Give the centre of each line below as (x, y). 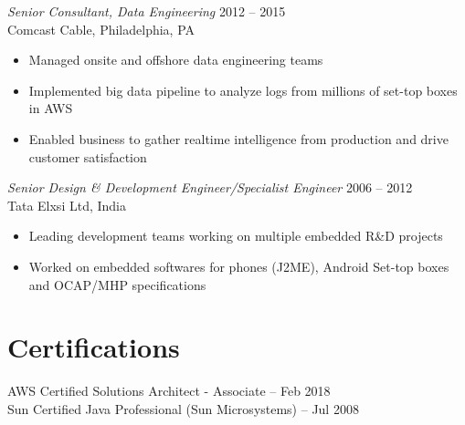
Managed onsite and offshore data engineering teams (176, 60)
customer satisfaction (88, 156)
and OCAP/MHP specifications (117, 284)
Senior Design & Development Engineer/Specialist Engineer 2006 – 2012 (210, 187)
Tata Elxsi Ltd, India (67, 205)
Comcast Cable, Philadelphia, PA (101, 29)
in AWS (51, 108)
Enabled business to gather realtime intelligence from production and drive (238, 138)
